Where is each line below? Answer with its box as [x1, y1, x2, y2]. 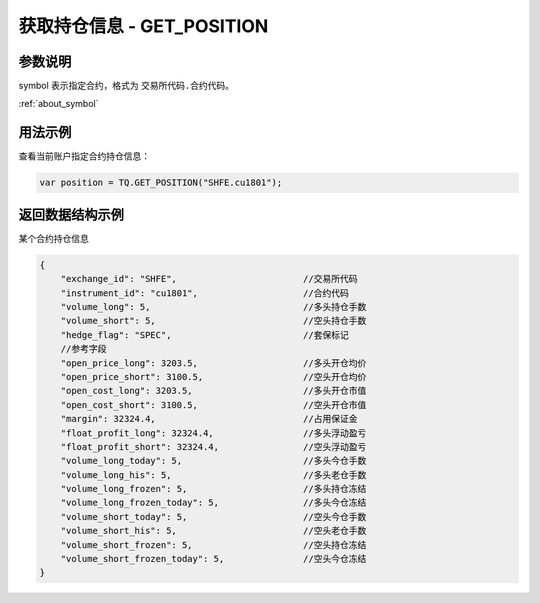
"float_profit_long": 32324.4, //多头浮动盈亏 [60, 427, 367, 439]
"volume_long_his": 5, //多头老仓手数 [60, 469, 367, 480]
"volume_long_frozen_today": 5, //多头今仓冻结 [60, 497, 367, 509]
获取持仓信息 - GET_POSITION [18, 15, 269, 37]
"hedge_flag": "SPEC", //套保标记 [60, 329, 349, 340]
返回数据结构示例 [18, 206, 124, 223]
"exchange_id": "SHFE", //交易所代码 [60, 273, 358, 285]
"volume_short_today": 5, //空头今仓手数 [60, 511, 367, 522]
